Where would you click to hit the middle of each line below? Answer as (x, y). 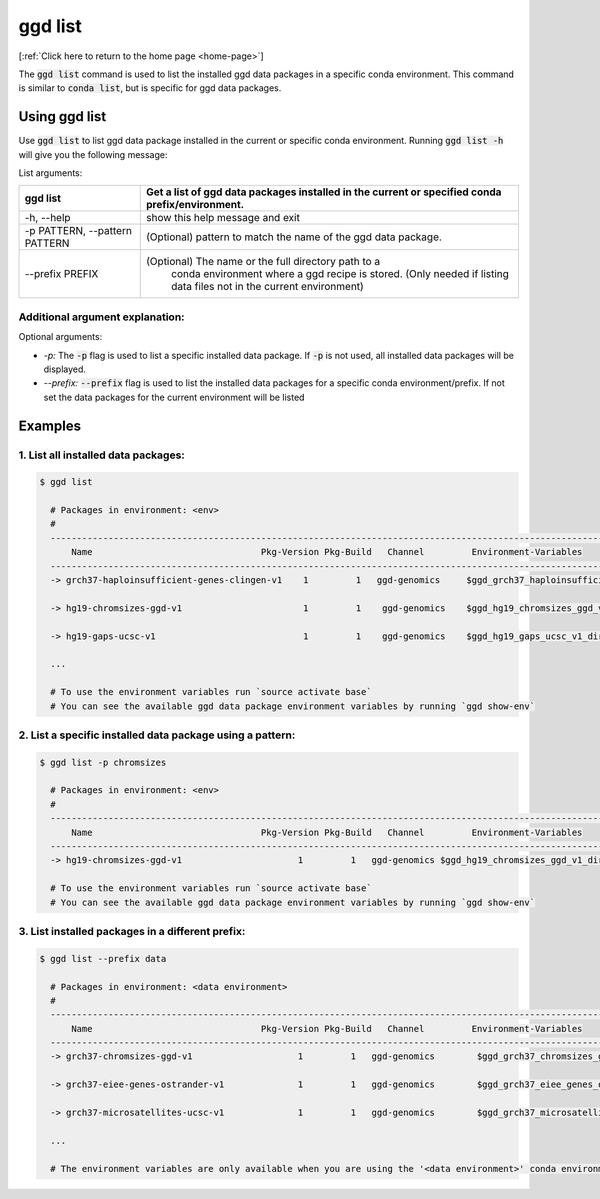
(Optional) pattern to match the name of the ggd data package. (294, 237)
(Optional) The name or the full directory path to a (263, 262)
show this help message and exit (223, 218)
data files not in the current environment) (267, 287)
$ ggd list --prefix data (103, 958)
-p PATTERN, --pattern (78, 231)
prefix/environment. (195, 205)
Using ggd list (62, 116)
